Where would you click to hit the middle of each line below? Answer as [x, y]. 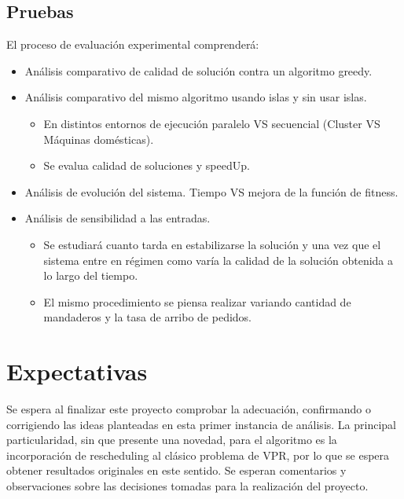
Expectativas [77, 371]
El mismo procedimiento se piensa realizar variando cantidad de [197, 301]
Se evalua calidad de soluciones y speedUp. [147, 165]
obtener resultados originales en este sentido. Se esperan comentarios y [176, 470]
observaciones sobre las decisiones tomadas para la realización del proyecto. [187, 486]
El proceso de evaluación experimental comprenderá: [133, 44]
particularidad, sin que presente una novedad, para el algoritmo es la [172, 440]
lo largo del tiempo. [91, 275]
